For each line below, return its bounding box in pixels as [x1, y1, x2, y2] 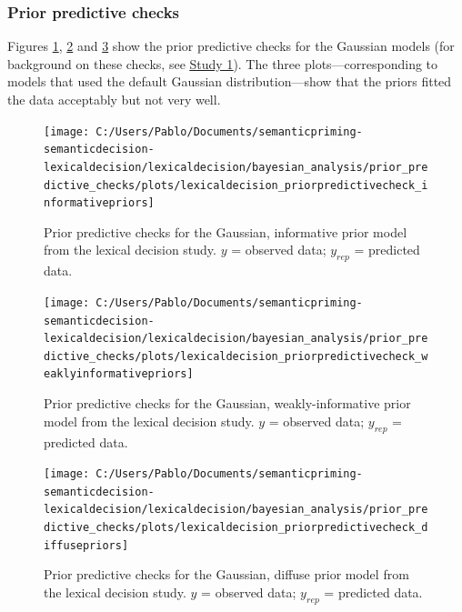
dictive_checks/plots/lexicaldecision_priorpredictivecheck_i [44, 178, 428, 192]
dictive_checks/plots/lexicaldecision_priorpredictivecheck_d [44, 521, 428, 535]
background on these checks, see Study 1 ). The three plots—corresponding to [7, 54, 438, 73]
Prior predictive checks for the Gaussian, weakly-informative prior [44, 394, 411, 413]
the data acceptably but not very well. [7, 90, 221, 108]
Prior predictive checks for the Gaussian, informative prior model [44, 222, 407, 241]
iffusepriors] [44, 538, 129, 552]
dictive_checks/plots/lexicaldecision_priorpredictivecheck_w [44, 349, 428, 363]
